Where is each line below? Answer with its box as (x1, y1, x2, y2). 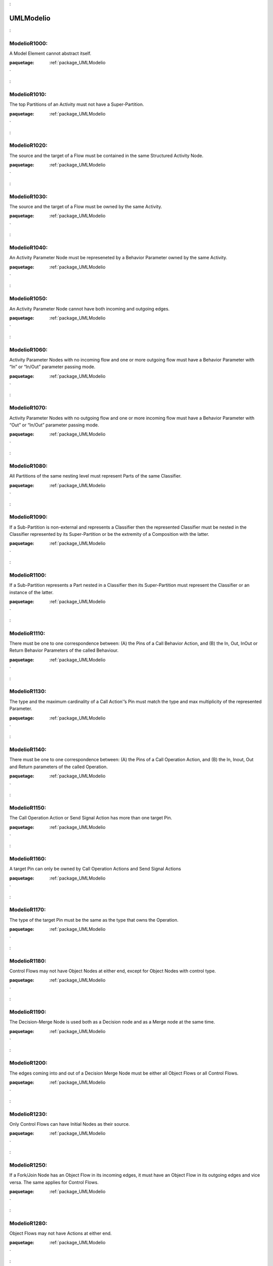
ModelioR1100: (9, 571, 47, 578)
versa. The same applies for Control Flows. (9, 1179, 99, 1185)
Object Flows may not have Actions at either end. (9, 1231, 112, 1237)
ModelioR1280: (9, 1219, 48, 1227)
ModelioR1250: (9, 1161, 48, 1168)
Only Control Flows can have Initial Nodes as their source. (9, 1121, 130, 1127)
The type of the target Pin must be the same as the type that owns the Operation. (9, 917, 179, 923)
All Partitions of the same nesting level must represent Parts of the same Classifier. (9, 473, 182, 479)
